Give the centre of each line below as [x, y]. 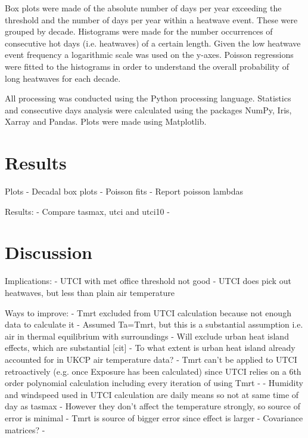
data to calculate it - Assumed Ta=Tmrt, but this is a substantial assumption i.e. [154, 324]
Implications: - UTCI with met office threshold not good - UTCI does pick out [148, 281]
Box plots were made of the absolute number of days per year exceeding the [143, 8]
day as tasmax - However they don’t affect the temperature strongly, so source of [153, 406]
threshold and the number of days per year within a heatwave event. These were [151, 19]
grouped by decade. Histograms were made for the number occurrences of [139, 31]
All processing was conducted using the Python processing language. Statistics [148, 98]
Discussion [49, 252]
